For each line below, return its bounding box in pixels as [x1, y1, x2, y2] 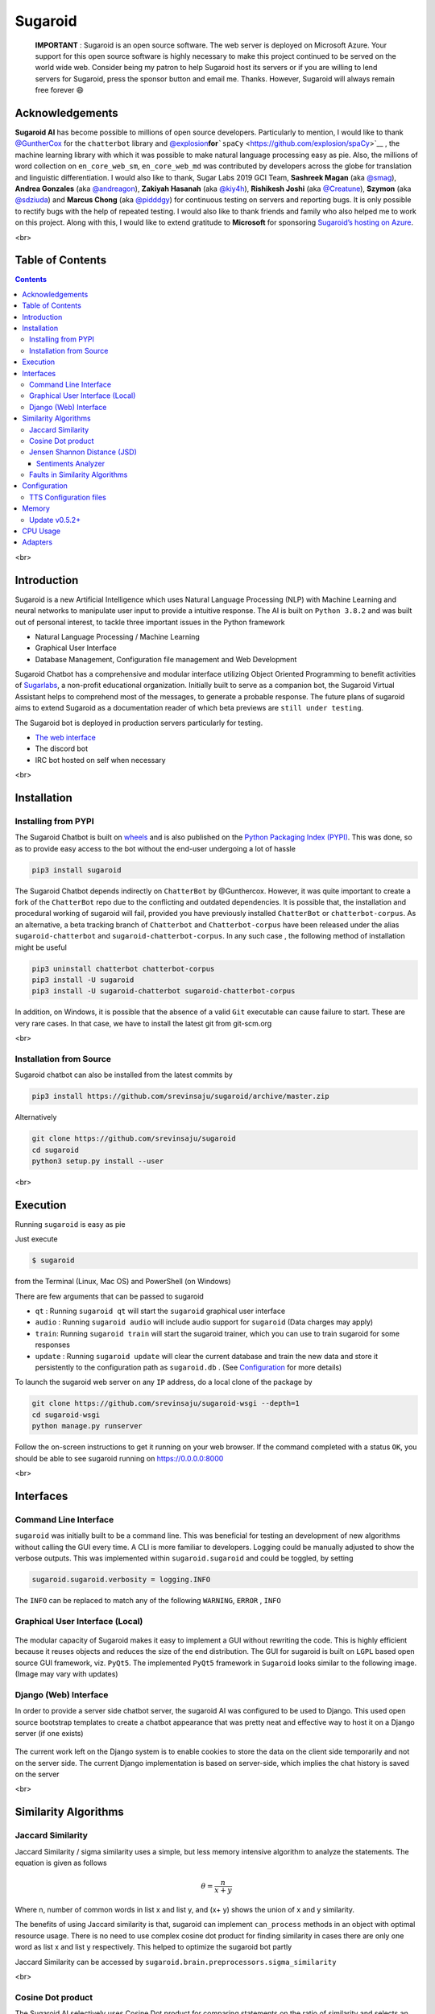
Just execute [14, 1234, 58, 1244]
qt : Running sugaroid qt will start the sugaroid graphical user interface [35, 1306, 286, 1316]
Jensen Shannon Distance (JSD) [29, 447, 137, 457]
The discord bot [35, 744, 89, 753]
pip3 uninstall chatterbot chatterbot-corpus [31, 963, 215, 973]
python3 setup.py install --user [31, 1157, 164, 1166]
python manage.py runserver [31, 1422, 143, 1431]
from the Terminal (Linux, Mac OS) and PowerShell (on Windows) [14, 1277, 231, 1287]
